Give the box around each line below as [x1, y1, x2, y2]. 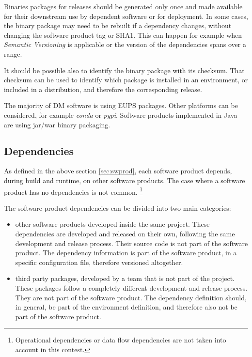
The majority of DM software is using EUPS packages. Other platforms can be [4, 100, 238, 110]
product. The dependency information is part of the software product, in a [15, 248, 237, 258]
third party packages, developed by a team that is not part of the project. [15, 273, 235, 283]
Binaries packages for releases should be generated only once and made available [4, 1, 243, 11]
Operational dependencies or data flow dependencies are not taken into [15, 335, 226, 345]
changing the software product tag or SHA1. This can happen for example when [4, 30, 242, 40]
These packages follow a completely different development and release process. [15, 282, 248, 293]
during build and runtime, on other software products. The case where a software [4, 175, 245, 185]
